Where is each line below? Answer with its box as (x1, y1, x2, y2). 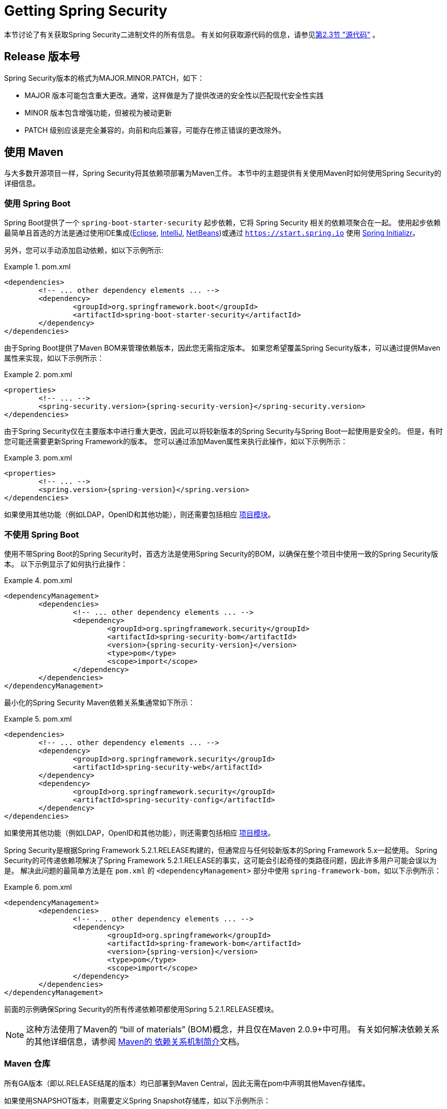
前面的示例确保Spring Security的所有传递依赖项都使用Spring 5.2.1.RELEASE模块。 (4, 1004, 279, 1013)
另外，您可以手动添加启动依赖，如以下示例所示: (4, 246, 164, 255)
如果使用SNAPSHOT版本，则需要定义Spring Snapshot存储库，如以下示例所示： (4, 1096, 271, 1105)
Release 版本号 (4, 50, 80, 63)
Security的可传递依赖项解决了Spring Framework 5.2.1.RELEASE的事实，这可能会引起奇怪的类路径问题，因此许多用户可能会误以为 (4, 856, 437, 865)
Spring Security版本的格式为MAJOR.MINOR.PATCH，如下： (4, 73, 205, 82)
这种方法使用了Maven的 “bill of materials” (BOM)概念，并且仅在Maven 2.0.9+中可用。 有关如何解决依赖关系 (26, 1024, 439, 1034)
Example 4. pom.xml (4, 575, 72, 585)
